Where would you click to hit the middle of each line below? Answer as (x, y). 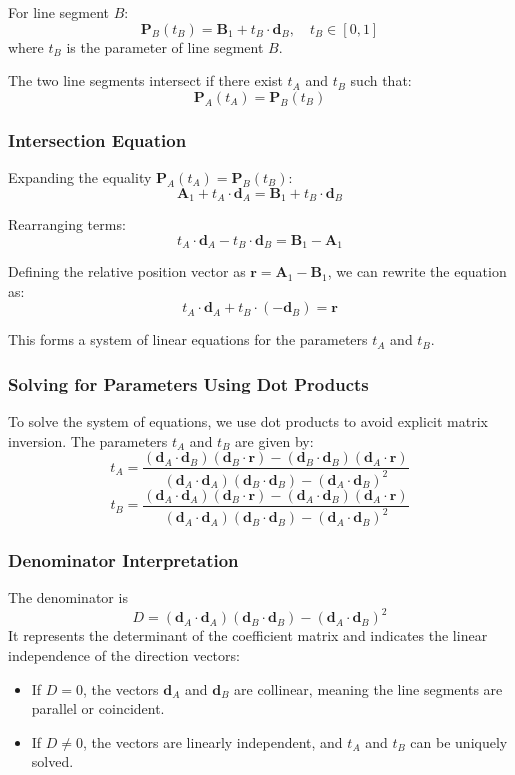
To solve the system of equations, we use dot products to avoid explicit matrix (248, 421)
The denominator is (68, 597)
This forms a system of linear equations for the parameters (188, 339)
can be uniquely (459, 741)
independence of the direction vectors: (124, 655)
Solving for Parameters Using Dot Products (188, 383)
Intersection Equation (97, 139)
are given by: (274, 440)
